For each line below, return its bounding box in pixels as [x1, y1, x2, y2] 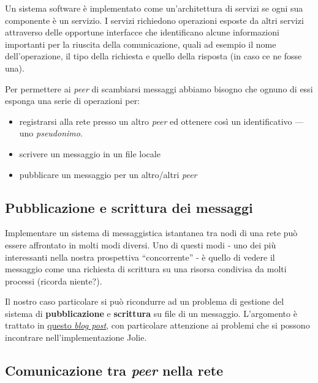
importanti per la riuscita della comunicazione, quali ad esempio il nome [5, 37, 276, 50]
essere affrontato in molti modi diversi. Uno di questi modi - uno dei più [5, 238, 276, 251]
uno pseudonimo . [19, 127, 83, 139]
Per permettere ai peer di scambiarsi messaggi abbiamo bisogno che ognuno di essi [5, 82, 313, 95]
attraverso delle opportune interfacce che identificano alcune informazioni [5, 26, 279, 39]
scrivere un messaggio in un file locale [19, 147, 161, 160]
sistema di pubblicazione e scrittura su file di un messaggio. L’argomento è [5, 307, 297, 319]
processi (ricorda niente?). [5, 274, 102, 287]
